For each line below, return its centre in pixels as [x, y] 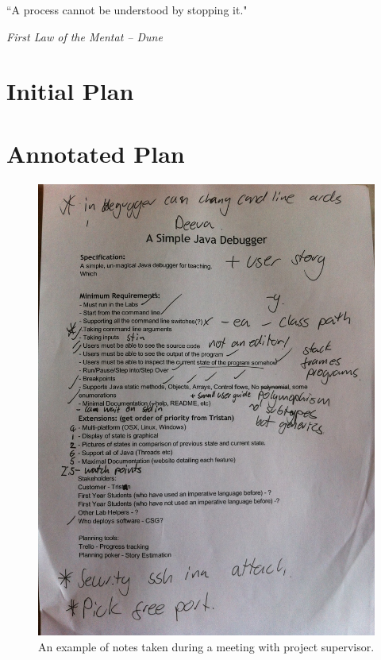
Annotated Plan [96, 153]
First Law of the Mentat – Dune [85, 36]
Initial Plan [70, 91]
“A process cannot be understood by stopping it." [127, 10]
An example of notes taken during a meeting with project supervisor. [206, 646]
